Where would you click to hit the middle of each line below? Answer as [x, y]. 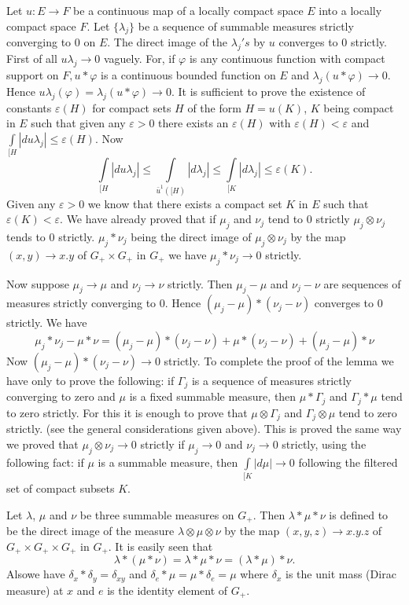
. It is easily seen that [160, 546]
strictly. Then [200, 283]
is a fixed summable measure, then [213, 396]
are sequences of [362, 283]
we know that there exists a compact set [185, 203]
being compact [359, 107]
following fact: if [45, 462]
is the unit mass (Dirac [341, 574]
